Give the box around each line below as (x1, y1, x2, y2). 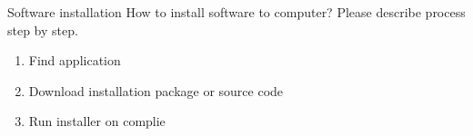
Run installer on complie (28, 112, 166, 131)
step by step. (7, 20, 78, 39)
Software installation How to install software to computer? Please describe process (7, 3, 466, 21)
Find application (28, 51, 121, 70)
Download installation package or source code (28, 81, 284, 100)
